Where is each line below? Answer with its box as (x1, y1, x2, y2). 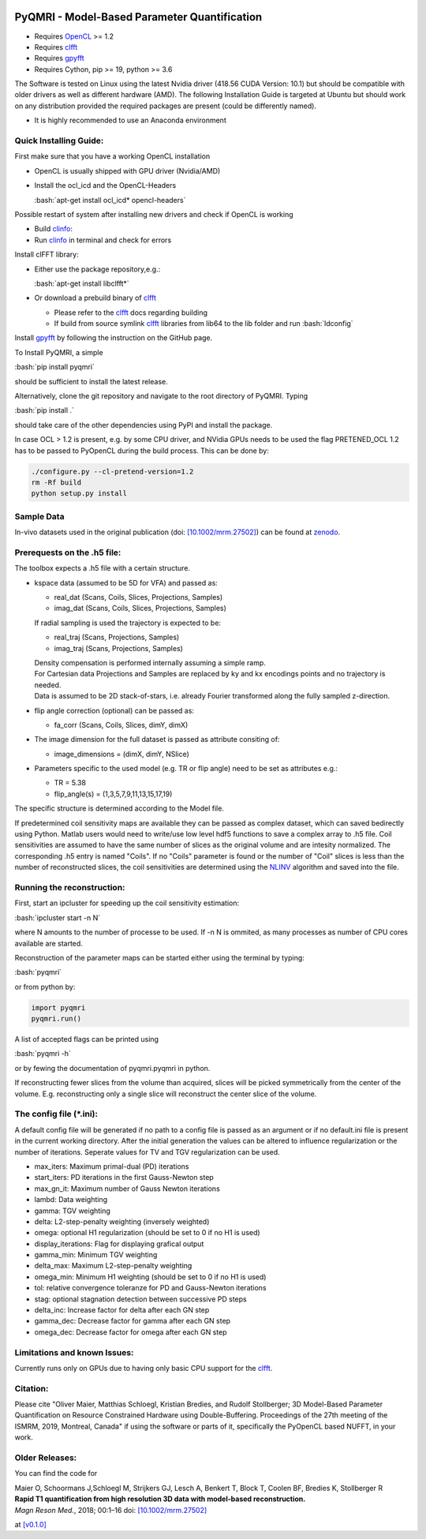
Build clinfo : (34, 224, 73, 234)
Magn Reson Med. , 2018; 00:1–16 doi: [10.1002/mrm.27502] (14, 1505, 207, 1515)
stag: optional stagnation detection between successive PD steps (34, 1294, 248, 1304)
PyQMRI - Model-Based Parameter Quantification (14, 10, 263, 24)
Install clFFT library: (14, 249, 79, 260)
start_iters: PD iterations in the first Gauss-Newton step (34, 1173, 215, 1182)
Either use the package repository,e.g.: (34, 264, 161, 274)
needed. (34, 680, 62, 690)
